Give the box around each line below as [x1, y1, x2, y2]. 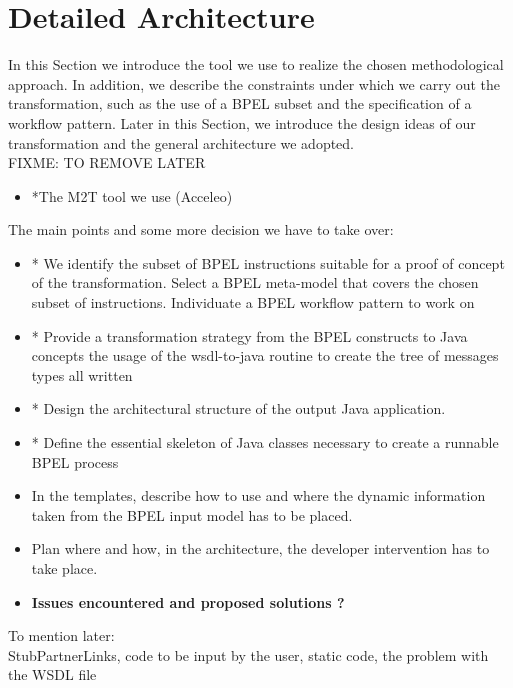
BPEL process [31, 451, 119, 472]
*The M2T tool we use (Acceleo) [31, 185, 233, 206]
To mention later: [8, 625, 115, 646]
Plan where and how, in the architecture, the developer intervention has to [31, 538, 490, 559]
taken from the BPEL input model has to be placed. [31, 504, 353, 525]
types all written [31, 364, 133, 385]
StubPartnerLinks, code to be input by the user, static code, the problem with [8, 644, 489, 665]
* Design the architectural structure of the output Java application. [31, 398, 446, 419]
